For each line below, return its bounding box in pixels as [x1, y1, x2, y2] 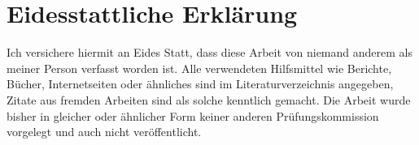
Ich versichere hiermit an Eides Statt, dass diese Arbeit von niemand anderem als [7, 44, 412, 61]
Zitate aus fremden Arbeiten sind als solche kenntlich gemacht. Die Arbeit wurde [7, 91, 411, 108]
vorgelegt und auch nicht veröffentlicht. [7, 123, 202, 140]
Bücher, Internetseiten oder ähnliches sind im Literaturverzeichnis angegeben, [7, 75, 394, 92]
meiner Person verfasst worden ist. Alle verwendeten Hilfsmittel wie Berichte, [7, 59, 392, 76]
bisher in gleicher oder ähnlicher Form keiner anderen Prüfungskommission [7, 107, 379, 124]
